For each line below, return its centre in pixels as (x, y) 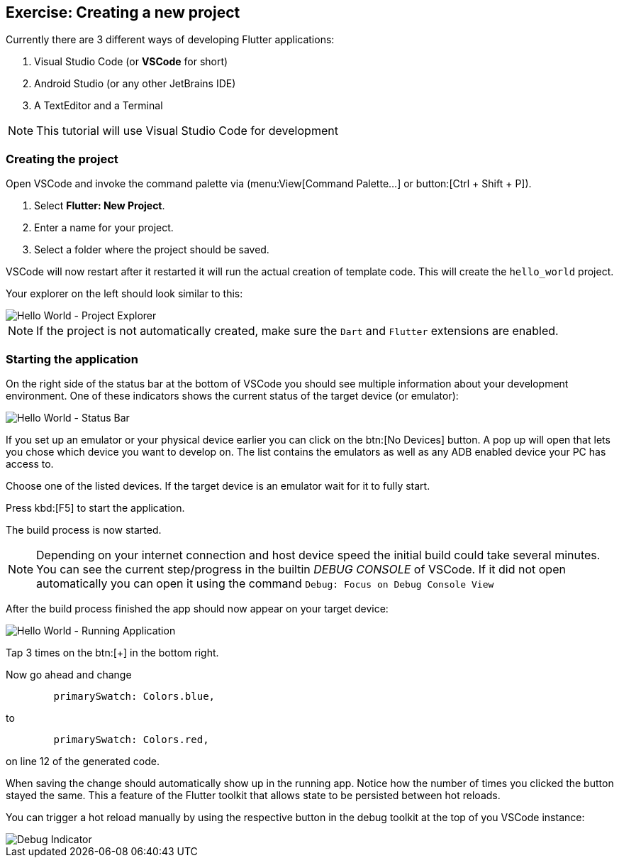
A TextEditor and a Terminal (99, 106)
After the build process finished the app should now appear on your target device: (197, 608)
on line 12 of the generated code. (83, 761)
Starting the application (72, 359)
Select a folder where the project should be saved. (152, 250)
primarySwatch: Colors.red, (131, 739)
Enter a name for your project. (104, 228)
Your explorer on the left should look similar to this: (124, 294)
